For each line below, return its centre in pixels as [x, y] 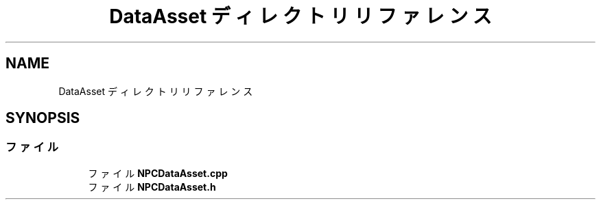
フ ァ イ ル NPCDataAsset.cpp [158, 173]
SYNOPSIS [43, 118]
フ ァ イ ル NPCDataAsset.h [152, 187]
